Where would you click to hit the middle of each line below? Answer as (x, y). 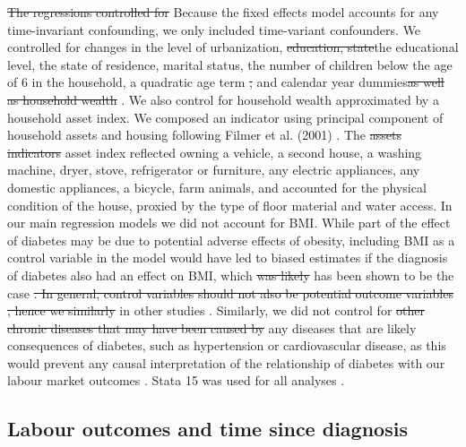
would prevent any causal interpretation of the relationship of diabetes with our (226, 362)
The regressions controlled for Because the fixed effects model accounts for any (223, 12)
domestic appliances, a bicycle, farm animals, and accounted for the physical (217, 187)
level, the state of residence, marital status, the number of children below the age (230, 64)
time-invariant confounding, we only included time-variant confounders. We (214, 29)
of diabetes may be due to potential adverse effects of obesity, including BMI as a (231, 240)
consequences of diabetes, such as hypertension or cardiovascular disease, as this (227, 345)
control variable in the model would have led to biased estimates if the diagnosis (228, 258)
